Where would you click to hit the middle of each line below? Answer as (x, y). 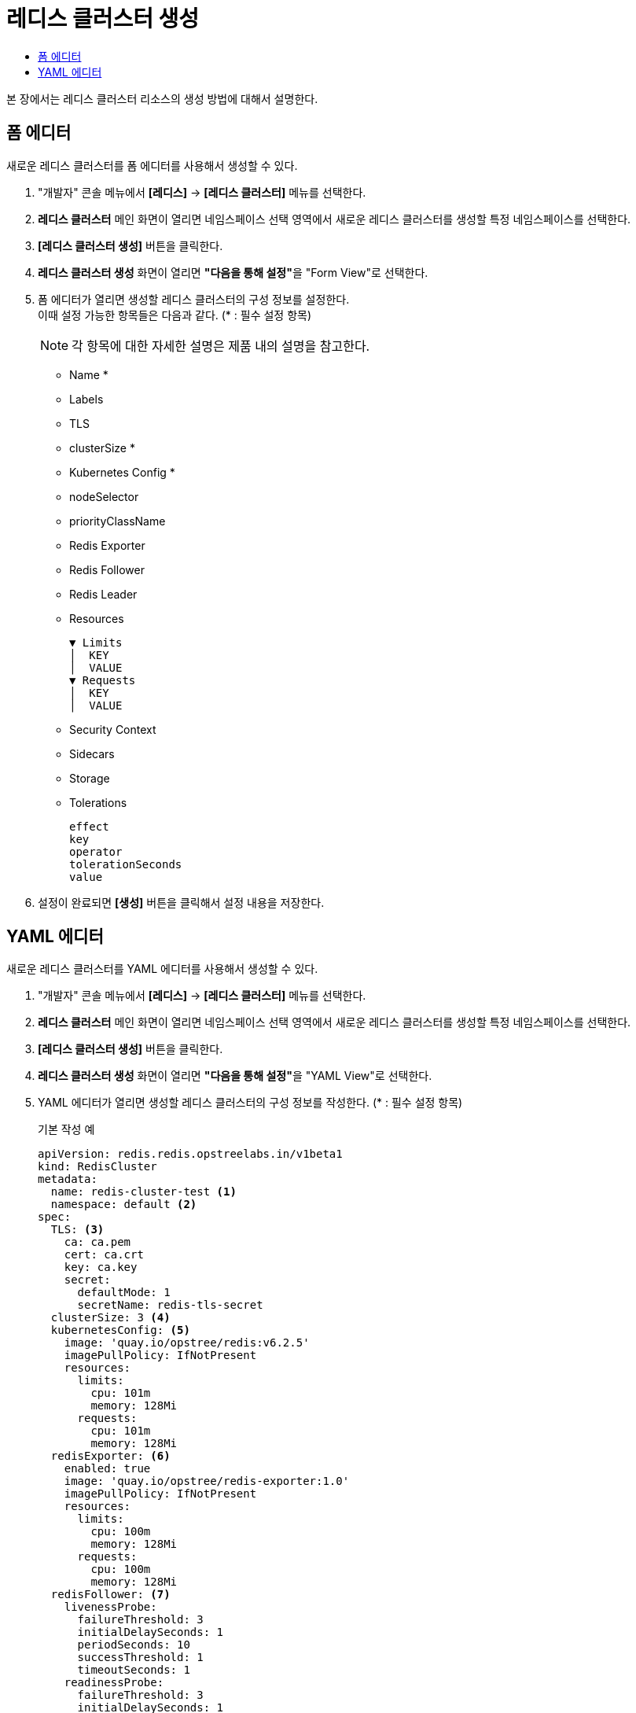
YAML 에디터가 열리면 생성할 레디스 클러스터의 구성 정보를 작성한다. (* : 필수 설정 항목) (250, 1103)
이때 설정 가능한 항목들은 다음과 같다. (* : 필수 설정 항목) (175, 315)
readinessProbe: (114, 1683)
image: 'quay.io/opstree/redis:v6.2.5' (187, 1343)
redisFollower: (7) (110, 1595)
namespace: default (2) (124, 1205)
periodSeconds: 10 (134, 1645)
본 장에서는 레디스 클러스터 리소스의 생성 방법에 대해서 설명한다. (162, 98)
